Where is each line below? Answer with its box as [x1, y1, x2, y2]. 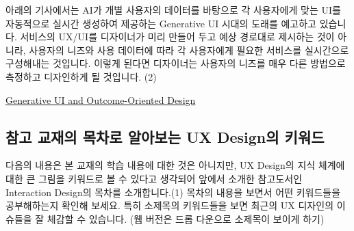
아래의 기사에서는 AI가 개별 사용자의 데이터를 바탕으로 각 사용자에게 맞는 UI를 [5, 3, 341, 16]
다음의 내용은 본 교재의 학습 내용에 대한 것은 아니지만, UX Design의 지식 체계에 [5, 158, 345, 172]
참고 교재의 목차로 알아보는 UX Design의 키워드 [5, 126, 325, 147]
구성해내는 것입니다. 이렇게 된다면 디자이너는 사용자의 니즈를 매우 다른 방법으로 [5, 56, 346, 70]
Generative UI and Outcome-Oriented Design [5, 92, 196, 107]
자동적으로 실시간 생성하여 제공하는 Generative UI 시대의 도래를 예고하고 [5, 16, 316, 30]
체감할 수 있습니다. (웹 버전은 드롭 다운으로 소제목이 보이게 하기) [47, 211, 325, 226]
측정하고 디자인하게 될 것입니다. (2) [5, 69, 157, 83]
